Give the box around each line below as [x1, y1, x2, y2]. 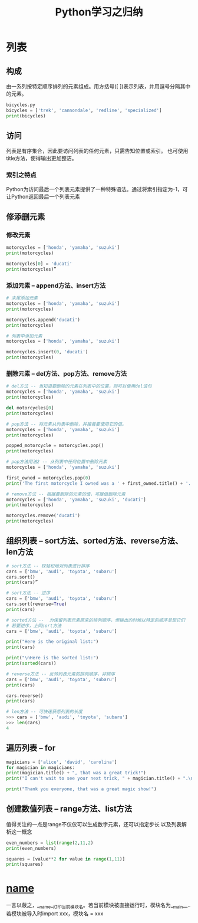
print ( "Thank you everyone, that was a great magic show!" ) [6, 786, 157, 792]
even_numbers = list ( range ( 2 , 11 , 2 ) [6, 840, 94, 846]
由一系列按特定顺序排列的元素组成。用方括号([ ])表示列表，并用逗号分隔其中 [6, 83, 191, 90]
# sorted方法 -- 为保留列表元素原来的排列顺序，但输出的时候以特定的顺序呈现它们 [6, 617, 186, 623]
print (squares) [6, 862, 44, 868]
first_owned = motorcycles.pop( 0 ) [6, 475, 91, 481]
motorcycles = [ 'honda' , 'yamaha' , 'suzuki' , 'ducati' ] [6, 497, 146, 502]
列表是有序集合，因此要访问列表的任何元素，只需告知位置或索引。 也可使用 [6, 147, 189, 155]
